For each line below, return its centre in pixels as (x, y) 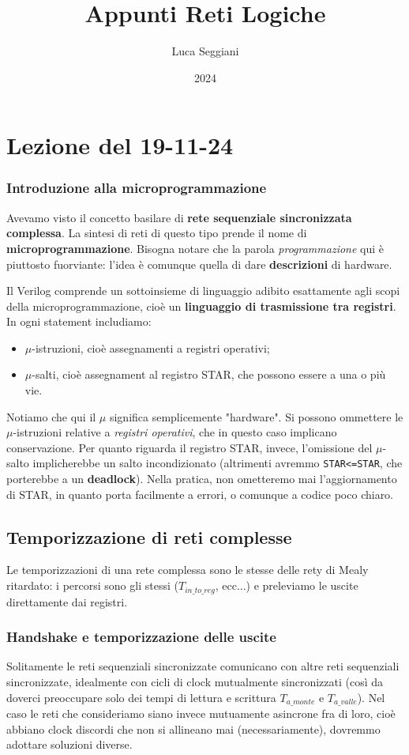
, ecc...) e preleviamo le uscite (287, 585)
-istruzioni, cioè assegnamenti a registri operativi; (151, 347)
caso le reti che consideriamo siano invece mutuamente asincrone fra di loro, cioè (201, 713)
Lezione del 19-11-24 (120, 145)
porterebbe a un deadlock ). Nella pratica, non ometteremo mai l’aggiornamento (202, 479)
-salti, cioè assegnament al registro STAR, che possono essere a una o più (209, 374)
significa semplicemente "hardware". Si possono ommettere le (256, 416)
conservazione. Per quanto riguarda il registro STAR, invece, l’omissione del (189, 447)
